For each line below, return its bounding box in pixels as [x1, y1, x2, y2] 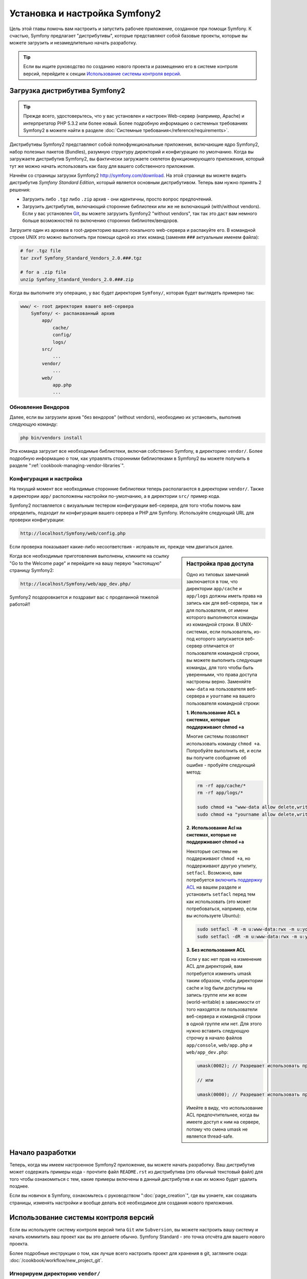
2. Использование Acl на [186, 824, 242, 831]
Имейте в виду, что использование [186, 1105, 263, 1111]
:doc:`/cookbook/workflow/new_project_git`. [9, 1258, 103, 1264]
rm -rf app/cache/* [197, 783, 246, 789]
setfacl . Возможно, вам [186, 870, 242, 876]
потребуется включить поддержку [186, 877, 263, 883]
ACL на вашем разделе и [186, 884, 241, 890]
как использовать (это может [186, 898, 251, 905]
